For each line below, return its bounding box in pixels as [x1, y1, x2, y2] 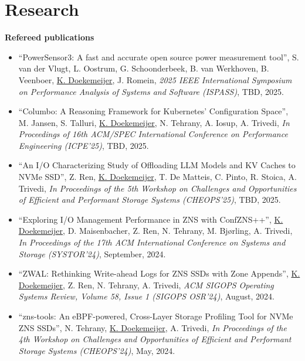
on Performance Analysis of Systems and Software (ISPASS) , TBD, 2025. [18, 85, 284, 97]
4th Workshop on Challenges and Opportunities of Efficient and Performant [18, 333, 292, 345]
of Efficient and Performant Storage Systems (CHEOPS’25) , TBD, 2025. [18, 193, 281, 206]
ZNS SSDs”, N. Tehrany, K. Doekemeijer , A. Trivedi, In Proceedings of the [18, 321, 287, 333]
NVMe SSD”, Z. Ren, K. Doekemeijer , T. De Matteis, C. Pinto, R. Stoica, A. [18, 171, 297, 183]
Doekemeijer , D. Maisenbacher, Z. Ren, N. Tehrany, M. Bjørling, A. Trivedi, [18, 224, 293, 237]
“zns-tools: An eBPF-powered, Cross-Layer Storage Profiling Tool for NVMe [18, 310, 293, 322]
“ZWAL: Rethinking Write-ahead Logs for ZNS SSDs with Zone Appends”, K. [18, 267, 300, 280]
